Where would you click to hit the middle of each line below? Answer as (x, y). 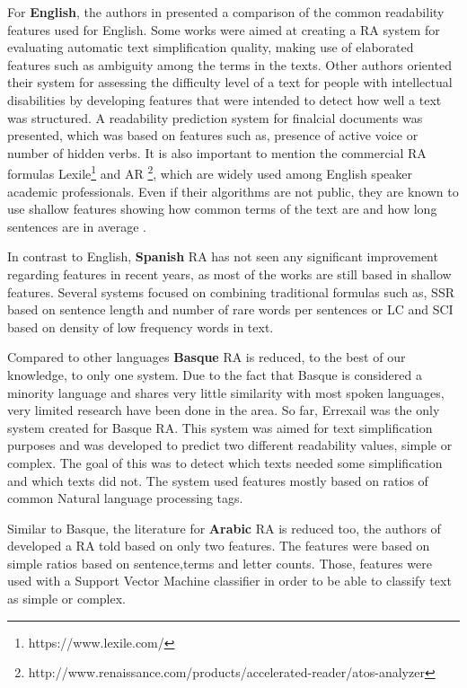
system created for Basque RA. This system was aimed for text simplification (220, 427)
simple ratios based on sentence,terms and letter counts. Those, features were (220, 563)
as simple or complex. (67, 599)
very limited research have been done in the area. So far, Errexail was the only (224, 410)
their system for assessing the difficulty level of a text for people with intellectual (230, 82)
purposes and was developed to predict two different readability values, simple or (230, 445)
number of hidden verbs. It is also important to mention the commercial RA (217, 152)
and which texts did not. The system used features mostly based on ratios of (218, 480)
